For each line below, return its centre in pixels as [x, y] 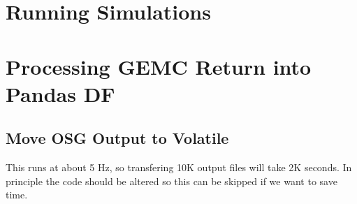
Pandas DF [60, 93]
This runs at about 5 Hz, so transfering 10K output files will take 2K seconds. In [179, 167]
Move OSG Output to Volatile [117, 138]
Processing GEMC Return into [159, 66]
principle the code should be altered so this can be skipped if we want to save [172, 181]
